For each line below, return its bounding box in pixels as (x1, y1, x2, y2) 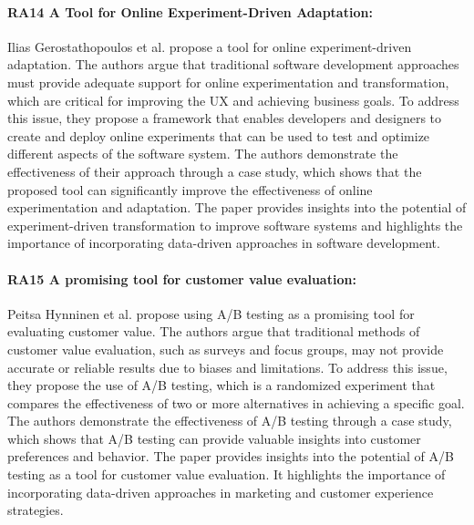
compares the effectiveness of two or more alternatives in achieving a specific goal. (7, 393, 465, 412)
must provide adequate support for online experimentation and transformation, (7, 72, 449, 91)
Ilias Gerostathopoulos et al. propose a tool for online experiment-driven (7, 36, 412, 56)
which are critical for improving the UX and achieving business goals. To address (7, 90, 459, 109)
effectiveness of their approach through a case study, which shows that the (7, 161, 422, 180)
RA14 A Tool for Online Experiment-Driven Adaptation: (7, 2, 373, 21)
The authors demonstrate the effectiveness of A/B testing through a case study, (7, 411, 452, 430)
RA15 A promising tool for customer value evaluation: (7, 269, 356, 288)
